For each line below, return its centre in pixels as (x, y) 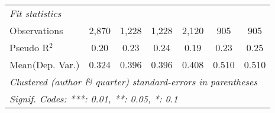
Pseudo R (30, 47)
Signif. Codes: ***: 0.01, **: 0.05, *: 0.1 (94, 99)
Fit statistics (35, 13)
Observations (36, 30)
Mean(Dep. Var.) (45, 64)
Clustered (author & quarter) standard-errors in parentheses (133, 82)
